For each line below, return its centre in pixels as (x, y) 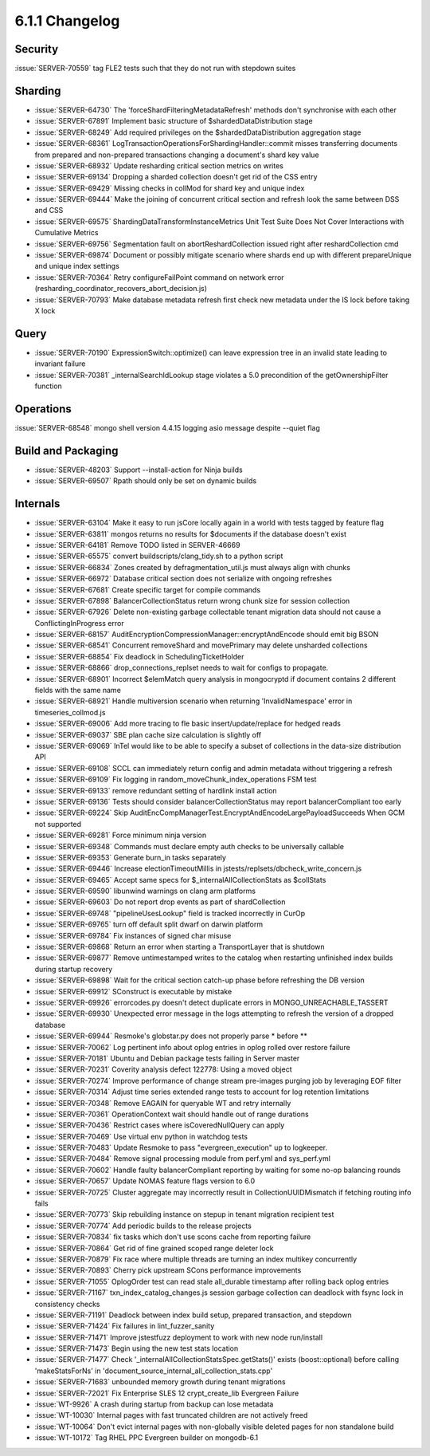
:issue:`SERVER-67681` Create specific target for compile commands (148, 589)
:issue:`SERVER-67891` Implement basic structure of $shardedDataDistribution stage (174, 121)
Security (37, 49)
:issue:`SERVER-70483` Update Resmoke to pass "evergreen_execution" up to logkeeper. (181, 1147)
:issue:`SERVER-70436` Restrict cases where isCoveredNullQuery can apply (160, 1125)
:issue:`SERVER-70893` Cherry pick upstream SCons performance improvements (168, 1270)
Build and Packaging (66, 451)
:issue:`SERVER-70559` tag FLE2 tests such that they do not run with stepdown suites (155, 69)
